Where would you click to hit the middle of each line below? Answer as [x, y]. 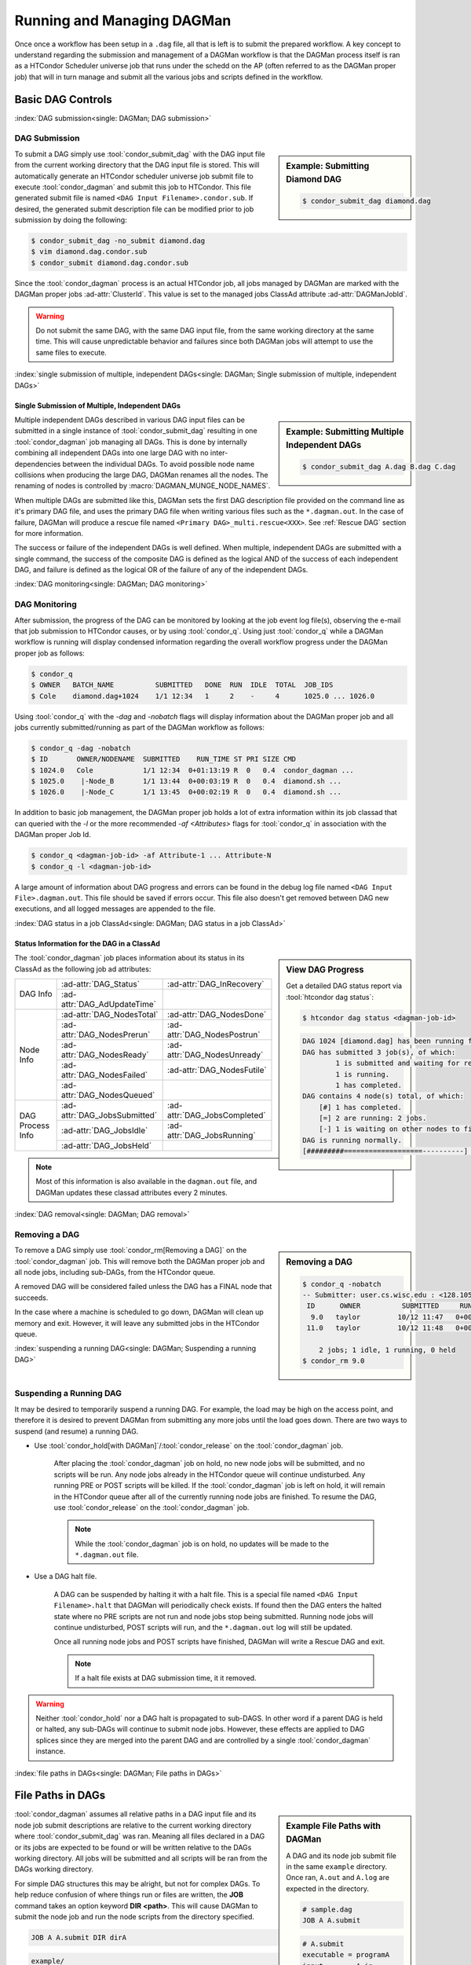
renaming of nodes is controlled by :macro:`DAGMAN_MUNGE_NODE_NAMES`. [142, 486]
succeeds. [31, 1298]
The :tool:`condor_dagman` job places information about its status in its [130, 958]
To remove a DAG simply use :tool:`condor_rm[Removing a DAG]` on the [131, 1251]
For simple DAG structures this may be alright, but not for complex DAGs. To [137, 1883]
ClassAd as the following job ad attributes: [83, 969]
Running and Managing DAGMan [123, 20]
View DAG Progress [325, 970]
